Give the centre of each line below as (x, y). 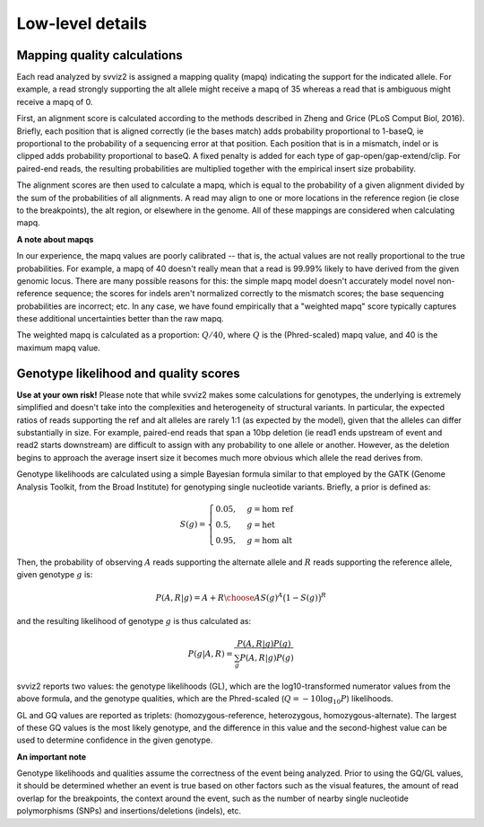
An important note (52, 757)
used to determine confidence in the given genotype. (115, 740)
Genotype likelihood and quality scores (129, 373)
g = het (261, 524)
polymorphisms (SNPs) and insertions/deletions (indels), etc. (129, 811)
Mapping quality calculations (99, 55)
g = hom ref (270, 509)
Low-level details (82, 23)
